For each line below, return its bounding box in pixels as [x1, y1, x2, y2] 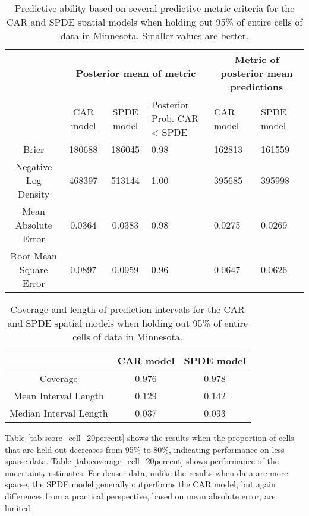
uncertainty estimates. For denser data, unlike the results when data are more [5, 466, 288, 479]
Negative [15, 160, 52, 173]
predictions [230, 80, 283, 93]
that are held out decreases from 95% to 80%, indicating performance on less [5, 443, 285, 455]
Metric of [234, 52, 279, 66]
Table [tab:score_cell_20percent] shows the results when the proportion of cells [5, 431, 294, 443]
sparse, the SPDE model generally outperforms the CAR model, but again [5, 478, 276, 490]
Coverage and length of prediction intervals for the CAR [10, 302, 245, 316]
